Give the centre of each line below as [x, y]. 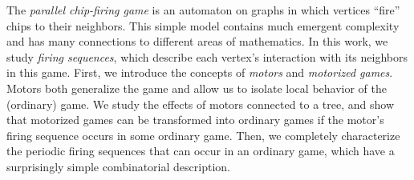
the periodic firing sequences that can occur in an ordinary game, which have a [201, 151]
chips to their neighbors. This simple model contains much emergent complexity [203, 25]
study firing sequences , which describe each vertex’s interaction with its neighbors [207, 56]
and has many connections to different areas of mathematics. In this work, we [197, 41]
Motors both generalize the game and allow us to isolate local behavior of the [197, 88]
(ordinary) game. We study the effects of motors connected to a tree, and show [201, 104]
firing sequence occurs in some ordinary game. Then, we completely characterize [203, 135]
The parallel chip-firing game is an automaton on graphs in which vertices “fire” [203, 10]
